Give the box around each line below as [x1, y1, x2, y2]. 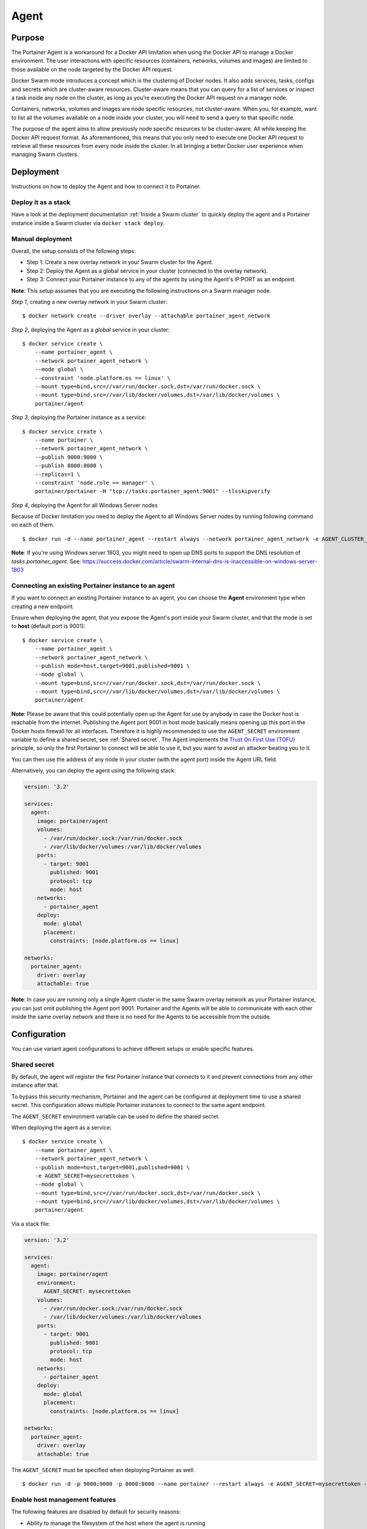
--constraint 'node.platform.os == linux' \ [34, 374, 171, 382]
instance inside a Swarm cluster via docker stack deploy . [11, 219, 165, 226]
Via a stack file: [11, 1220, 50, 1227]
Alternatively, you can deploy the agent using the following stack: [11, 767, 176, 774]
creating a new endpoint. [11, 602, 75, 610]
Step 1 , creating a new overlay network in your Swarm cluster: [11, 298, 168, 305]
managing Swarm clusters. [11, 150, 79, 158]
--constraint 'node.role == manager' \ [34, 479, 155, 486]
